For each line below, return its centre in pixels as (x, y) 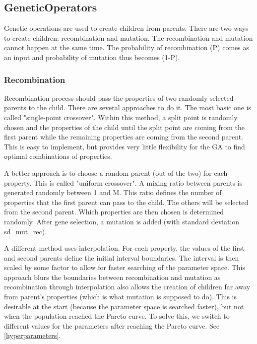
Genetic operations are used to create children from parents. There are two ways (126, 28)
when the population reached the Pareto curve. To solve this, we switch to (117, 316)
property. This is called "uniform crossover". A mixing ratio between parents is (123, 182)
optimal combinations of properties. (58, 156)
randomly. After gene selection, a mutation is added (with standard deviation (122, 221)
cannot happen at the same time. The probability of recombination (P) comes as (127, 47)
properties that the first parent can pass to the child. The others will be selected (126, 202)
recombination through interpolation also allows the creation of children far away (127, 287)
